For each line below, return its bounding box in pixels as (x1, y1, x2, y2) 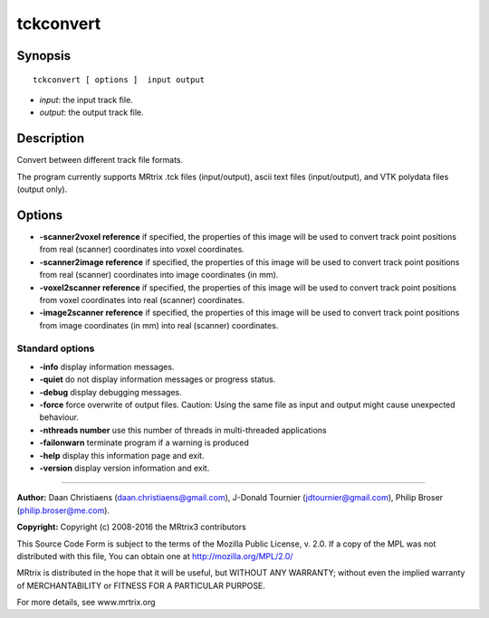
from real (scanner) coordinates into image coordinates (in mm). (39, 270, 279, 280)
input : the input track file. (39, 94, 133, 105)
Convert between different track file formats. (16, 155, 184, 166)
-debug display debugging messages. (39, 386, 183, 397)
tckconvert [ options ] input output (33, 74, 206, 85)
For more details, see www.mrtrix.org (16, 597, 156, 608)
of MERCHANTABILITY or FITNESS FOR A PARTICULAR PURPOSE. (16, 580, 266, 591)
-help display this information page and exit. (39, 450, 205, 461)
